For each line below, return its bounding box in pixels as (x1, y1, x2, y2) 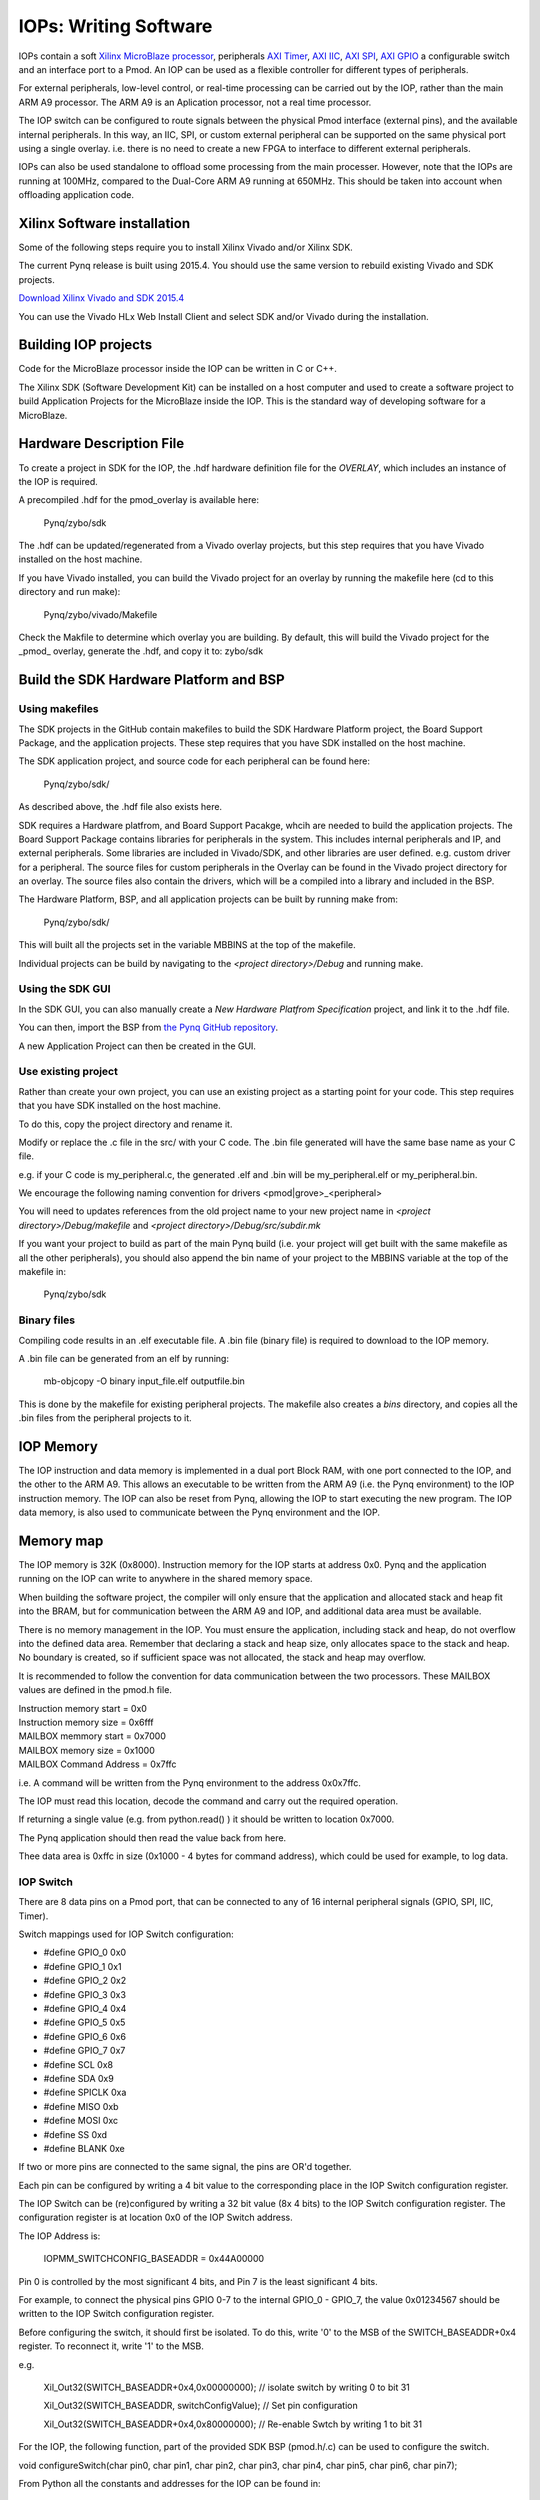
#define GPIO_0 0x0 (43, 1946, 127, 1959)
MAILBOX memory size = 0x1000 (18, 1744, 155, 1756)
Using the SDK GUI (18, 982, 111, 996)
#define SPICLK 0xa (43, 2086, 127, 2099)
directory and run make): (18, 586, 121, 598)
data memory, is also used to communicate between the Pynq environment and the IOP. (18, 1506, 380, 1519)
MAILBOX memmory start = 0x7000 (18, 1730, 167, 1742)
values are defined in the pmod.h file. (18, 1684, 172, 1696)
